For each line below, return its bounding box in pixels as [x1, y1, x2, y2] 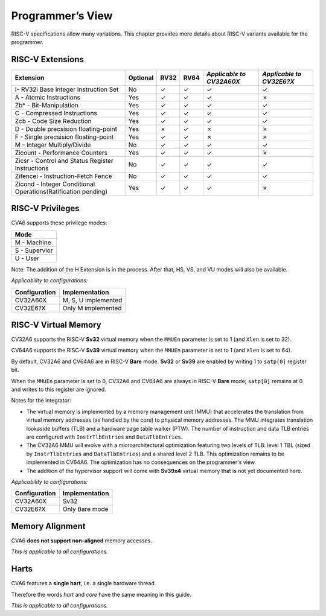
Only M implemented [62, 303, 122, 312]
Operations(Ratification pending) [14, 187, 108, 195]
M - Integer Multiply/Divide [14, 141, 91, 149]
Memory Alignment [11, 521, 86, 531]
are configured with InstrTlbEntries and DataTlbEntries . [26, 433, 183, 440]
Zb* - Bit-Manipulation [14, 101, 78, 109]
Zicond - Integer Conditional [14, 180, 95, 188]
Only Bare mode [62, 505, 109, 513]
